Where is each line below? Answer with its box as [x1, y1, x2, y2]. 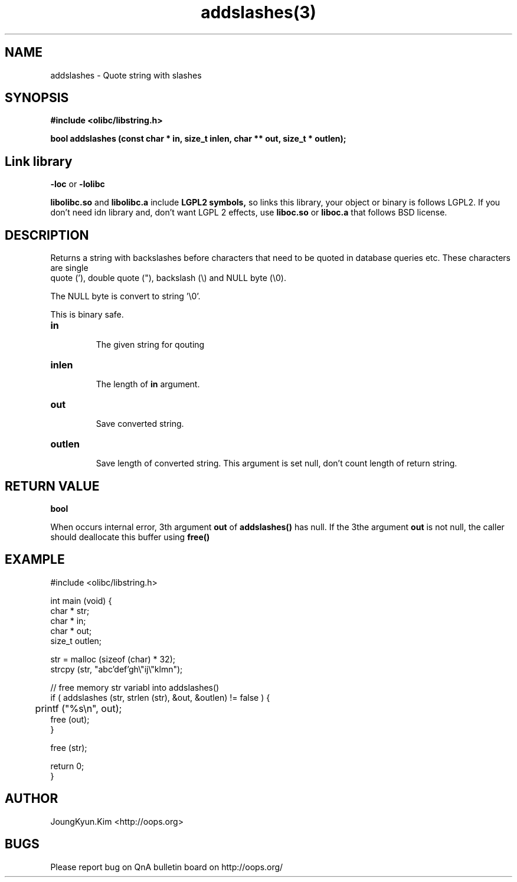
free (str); [50, 742, 87, 753]
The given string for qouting [96, 339, 205, 350]
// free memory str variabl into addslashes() [50, 682, 220, 692]
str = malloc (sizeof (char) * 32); [50, 654, 175, 664]
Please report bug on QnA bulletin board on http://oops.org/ [50, 861, 283, 872]
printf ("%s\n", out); [35, 702, 122, 714]
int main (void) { [50, 595, 112, 606]
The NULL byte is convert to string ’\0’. [50, 291, 201, 302]
